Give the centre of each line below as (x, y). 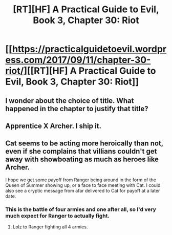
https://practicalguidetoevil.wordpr (89, 49)
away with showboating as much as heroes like (82, 159)
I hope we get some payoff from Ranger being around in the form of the (81, 180)
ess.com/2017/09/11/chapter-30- (78, 60)
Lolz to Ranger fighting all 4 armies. (50, 227)
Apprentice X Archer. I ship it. (53, 126)
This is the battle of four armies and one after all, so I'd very (81, 209)
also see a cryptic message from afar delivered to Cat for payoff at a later (83, 190)
